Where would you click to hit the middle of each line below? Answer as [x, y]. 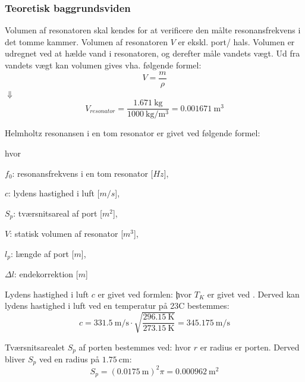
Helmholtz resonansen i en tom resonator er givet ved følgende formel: [133, 133]
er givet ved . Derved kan [253, 294]
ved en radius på [69, 358]
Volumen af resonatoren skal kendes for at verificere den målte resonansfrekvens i [153, 30]
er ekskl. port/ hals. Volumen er [236, 41]
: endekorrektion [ [46, 274]
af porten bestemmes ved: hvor [135, 347]
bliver [15, 358]
